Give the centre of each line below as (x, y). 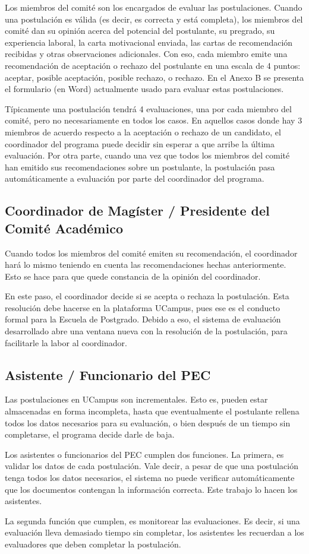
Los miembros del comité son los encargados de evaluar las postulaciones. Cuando (154, 7)
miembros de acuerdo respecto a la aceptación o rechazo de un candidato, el (143, 132)
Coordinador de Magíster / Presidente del (137, 210)
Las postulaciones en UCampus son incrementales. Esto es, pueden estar (136, 399)
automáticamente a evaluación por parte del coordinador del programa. (135, 178)
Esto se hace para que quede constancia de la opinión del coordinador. (133, 276)
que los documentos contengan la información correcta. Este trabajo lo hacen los (151, 489)
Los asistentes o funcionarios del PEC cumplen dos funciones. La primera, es (144, 454)
